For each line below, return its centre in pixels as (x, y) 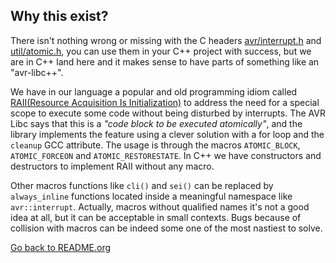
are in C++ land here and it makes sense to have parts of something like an (165, 61)
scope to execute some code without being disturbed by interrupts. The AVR (168, 113)
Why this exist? (59, 16)
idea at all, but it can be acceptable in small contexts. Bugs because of (156, 217)
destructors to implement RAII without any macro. (112, 166)
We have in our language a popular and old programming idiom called (154, 91)
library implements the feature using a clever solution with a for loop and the (167, 134)
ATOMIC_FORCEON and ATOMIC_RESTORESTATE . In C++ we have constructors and (166, 155)
